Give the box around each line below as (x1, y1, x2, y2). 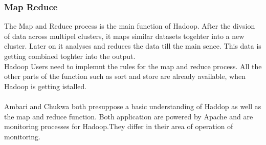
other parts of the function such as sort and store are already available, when (4, 71, 246, 81)
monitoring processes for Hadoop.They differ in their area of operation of (4, 121, 233, 132)
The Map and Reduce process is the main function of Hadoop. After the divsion (4, 20, 255, 31)
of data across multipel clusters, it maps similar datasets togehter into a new (4, 30, 245, 41)
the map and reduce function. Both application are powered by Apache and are (4, 111, 253, 121)
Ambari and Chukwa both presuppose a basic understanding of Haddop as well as (4, 100, 261, 111)
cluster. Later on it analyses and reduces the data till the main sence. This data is (4, 40, 261, 51)
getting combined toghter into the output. (4, 51, 136, 61)
